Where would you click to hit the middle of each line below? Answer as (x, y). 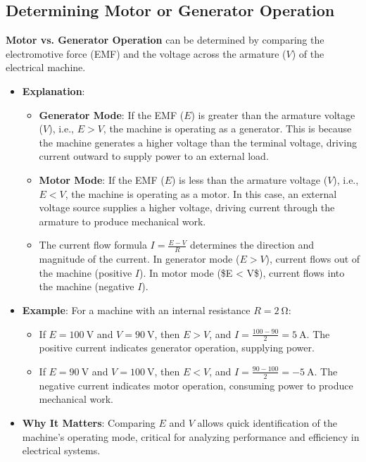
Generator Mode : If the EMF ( (112, 114)
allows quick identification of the (267, 422)
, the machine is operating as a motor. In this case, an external (201, 193)
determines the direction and (252, 245)
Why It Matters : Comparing (89, 422)
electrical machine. (46, 67)
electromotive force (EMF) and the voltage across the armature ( (146, 53)
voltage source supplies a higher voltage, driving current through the (187, 207)
